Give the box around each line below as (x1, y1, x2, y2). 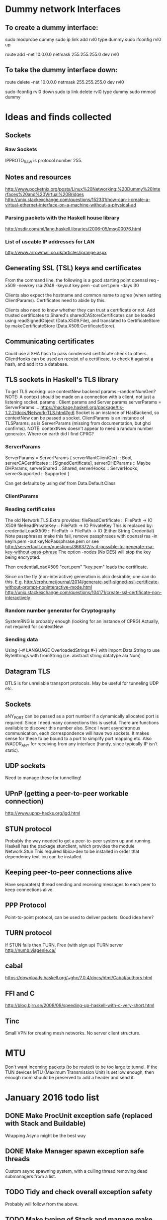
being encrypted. (5, 554, 41, 560)
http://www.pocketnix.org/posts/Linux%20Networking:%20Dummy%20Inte (5, 186, 161, 192)
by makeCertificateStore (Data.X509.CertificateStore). (5, 322, 116, 329)
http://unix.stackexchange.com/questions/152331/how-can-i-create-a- (5, 197, 151, 203)
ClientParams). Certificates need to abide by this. (5, 297, 106, 303)
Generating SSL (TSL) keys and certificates (5, 264, 142, 272)
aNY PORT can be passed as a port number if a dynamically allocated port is (5, 713, 159, 720)
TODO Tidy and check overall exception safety (5, 1188, 153, 1196)
